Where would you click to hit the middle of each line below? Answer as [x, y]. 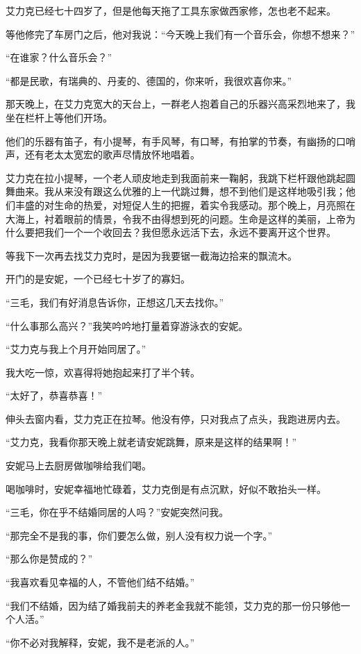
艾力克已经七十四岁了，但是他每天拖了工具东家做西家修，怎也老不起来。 [171, 10]
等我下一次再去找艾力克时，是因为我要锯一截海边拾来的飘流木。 [151, 255]
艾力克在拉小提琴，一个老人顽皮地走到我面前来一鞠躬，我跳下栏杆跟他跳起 [176, 177]
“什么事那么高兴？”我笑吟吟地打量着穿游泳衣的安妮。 [127, 325]
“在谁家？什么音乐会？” [59, 57]
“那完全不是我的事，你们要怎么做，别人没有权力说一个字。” [139, 535]
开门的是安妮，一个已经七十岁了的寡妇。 [98, 279]
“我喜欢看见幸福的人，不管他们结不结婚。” [100, 582]
